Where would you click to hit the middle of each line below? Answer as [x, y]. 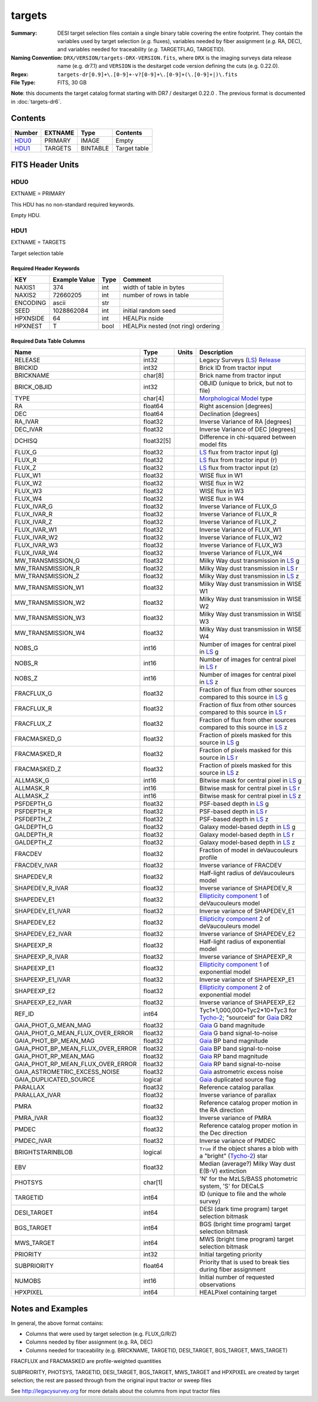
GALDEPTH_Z [34, 843]
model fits [213, 444]
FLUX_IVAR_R [34, 515]
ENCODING [30, 303]
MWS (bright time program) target [246, 1239]
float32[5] [157, 441]
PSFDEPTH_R [33, 811]
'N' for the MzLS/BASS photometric [249, 1179]
